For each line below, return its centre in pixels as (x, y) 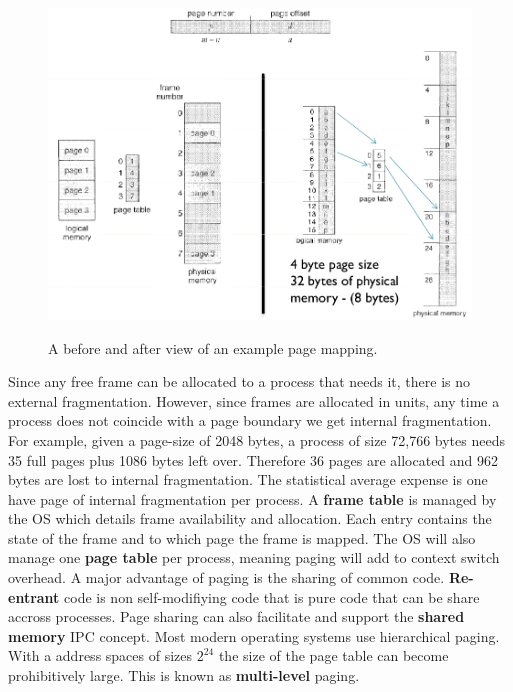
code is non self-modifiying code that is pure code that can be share (272, 596)
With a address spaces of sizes (100, 655)
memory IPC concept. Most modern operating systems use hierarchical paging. (254, 635)
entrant (34, 596)
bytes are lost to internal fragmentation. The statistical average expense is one (248, 479)
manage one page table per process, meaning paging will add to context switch (254, 557)
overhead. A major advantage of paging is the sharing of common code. (226, 577)
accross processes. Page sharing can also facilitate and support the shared (236, 616)
